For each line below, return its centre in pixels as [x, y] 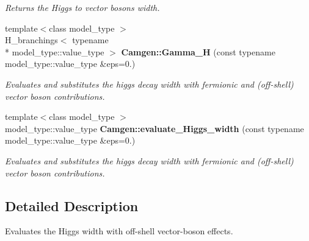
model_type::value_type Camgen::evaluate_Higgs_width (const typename [154, 128]
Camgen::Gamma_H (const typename [198, 51]
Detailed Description [72, 205]
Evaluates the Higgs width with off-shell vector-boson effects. [119, 231]
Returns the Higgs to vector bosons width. [82, 7]
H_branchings [31, 40]
